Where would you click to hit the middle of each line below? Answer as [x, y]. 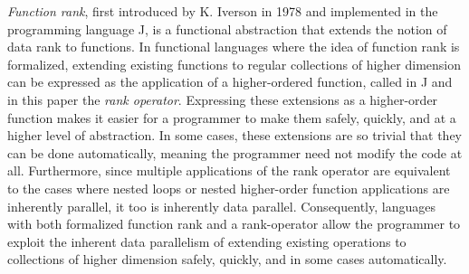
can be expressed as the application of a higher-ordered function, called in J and [230, 82]
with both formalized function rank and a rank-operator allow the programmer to [234, 224]
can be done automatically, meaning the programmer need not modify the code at [235, 152]
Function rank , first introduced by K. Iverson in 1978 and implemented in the [223, 11]
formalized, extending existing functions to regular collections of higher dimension [234, 64]
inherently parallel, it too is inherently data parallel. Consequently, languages [221, 206]
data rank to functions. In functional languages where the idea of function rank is [234, 47]
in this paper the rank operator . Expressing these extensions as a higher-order [223, 99]
